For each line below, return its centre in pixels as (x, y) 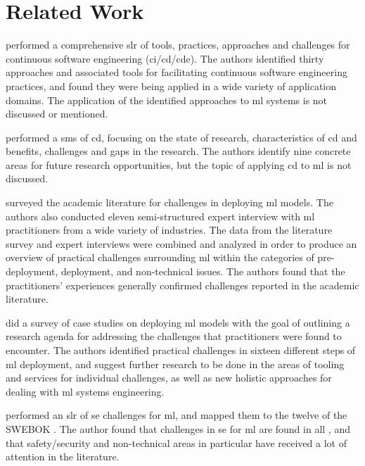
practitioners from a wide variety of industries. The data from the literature (169, 230)
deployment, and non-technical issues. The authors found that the (203, 271)
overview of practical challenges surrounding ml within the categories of (160, 257)
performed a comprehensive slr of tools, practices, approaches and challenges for (178, 45)
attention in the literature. (63, 456)
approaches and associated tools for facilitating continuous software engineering (177, 72)
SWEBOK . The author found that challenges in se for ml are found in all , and (178, 428)
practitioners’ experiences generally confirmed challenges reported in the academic (182, 285)
